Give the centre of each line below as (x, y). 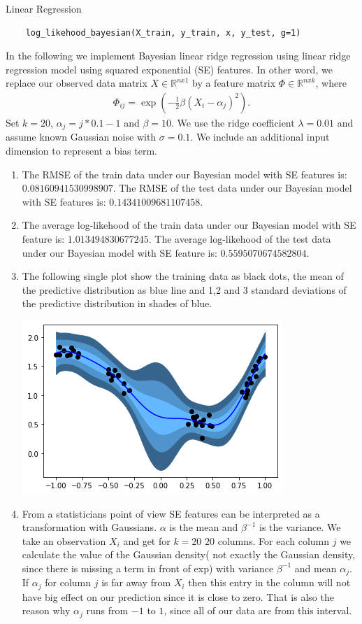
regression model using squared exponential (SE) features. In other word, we (169, 69)
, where (331, 83)
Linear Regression (44, 8)
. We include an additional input (260, 137)
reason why (46, 610)
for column (68, 582)
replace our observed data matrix (77, 83)
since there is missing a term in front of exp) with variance (148, 568)
